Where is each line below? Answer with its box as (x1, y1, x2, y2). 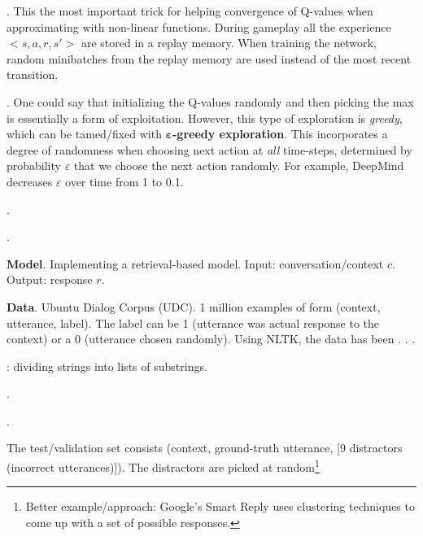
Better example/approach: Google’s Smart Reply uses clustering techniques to (25, 498, 415, 515)
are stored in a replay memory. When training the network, (81, 34, 377, 51)
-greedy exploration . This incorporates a (172, 125, 388, 142)
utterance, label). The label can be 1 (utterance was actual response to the (7, 314, 380, 331)
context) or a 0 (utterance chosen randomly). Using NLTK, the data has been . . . (7, 330, 416, 347)
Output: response (7, 271, 93, 288)
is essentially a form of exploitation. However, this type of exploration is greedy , (7, 109, 403, 126)
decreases (7, 172, 53, 190)
